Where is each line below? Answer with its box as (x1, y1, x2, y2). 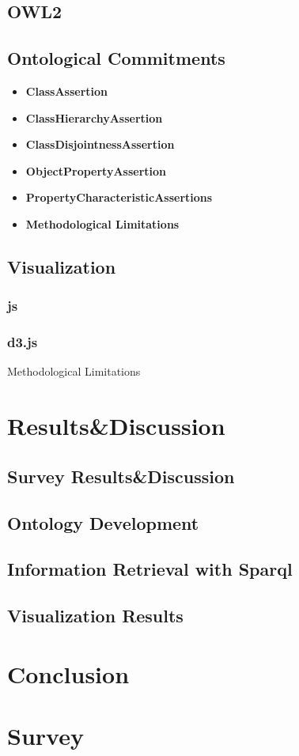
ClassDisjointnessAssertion (25, 136, 175, 153)
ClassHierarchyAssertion (25, 109, 163, 126)
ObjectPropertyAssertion (25, 162, 167, 179)
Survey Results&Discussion (7, 463, 235, 488)
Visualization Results (7, 603, 184, 628)
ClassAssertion (25, 82, 108, 99)
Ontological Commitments (7, 46, 225, 70)
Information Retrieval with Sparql (7, 557, 293, 581)
